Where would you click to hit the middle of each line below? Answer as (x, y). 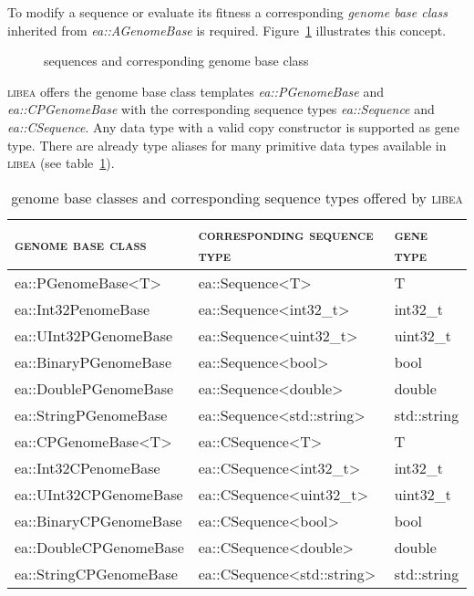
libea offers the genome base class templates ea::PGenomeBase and (196, 91)
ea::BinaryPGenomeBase (93, 361)
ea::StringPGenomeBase (91, 414)
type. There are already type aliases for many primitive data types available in (227, 145)
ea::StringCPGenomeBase (96, 573)
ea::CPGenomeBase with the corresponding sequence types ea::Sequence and (221, 109)
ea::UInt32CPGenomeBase (99, 494)
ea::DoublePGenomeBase (94, 388)
